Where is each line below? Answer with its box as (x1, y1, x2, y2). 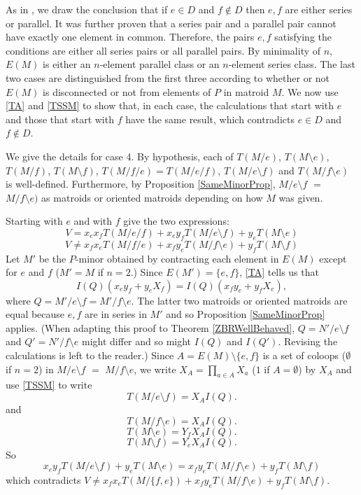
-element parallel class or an (99, 57, 220, 71)
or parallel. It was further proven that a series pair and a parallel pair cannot (6, 15, 337, 30)
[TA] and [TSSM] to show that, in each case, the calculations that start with (6, 98, 334, 113)
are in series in (85, 307, 147, 321)
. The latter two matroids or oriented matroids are (131, 293, 348, 307)
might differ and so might (82, 334, 192, 349)
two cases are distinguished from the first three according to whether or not (6, 70, 330, 85)
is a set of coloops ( (262, 348, 346, 363)
